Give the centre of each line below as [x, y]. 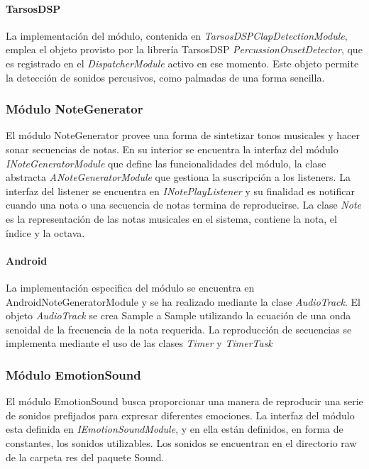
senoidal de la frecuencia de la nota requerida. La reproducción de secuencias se [179, 329]
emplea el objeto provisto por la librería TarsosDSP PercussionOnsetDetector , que [184, 49]
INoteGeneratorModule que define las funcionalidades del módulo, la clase [166, 163]
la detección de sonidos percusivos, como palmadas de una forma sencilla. [165, 77]
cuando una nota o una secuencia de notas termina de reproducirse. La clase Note [184, 205]
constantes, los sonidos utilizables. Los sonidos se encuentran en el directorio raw [181, 442]
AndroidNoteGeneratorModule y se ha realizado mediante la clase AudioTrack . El [183, 301]
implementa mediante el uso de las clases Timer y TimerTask [139, 343]
